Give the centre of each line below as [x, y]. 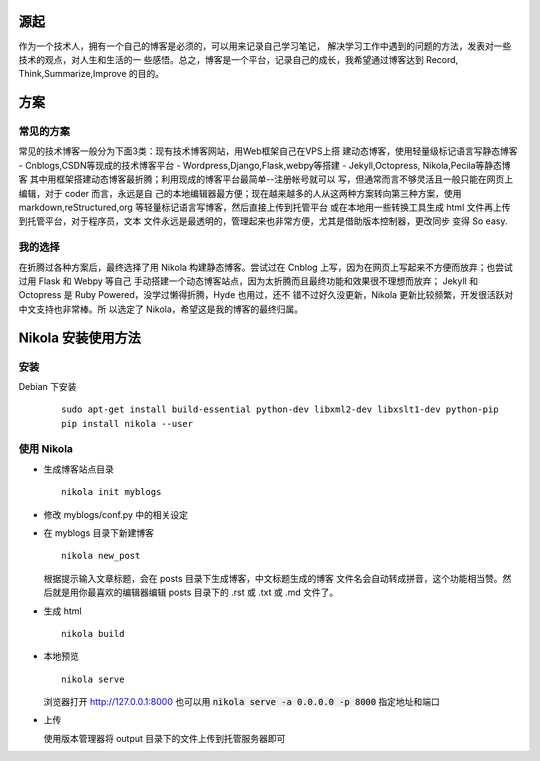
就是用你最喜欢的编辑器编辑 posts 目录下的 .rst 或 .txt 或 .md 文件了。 [195, 592]
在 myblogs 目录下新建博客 [99, 532]
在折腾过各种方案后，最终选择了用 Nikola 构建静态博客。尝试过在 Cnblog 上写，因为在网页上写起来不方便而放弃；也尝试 [266, 267]
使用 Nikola [46, 449]
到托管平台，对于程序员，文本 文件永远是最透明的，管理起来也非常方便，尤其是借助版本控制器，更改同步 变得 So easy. [263, 221]
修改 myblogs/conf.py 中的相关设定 [116, 514]
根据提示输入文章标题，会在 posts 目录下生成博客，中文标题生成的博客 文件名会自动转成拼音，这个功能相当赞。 [273, 578]
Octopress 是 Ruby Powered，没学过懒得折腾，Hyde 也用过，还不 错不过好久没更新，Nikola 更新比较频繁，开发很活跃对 [266, 295]
